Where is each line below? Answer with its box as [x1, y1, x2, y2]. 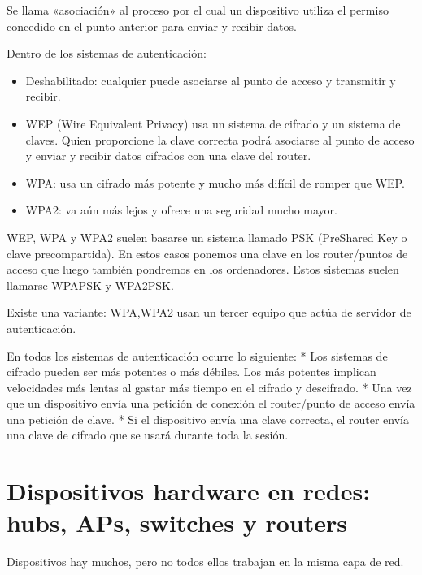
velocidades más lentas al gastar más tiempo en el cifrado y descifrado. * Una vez [7, 378, 412, 396]
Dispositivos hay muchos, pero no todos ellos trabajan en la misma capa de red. [7, 553, 404, 570]
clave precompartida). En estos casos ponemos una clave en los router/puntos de [7, 244, 408, 262]
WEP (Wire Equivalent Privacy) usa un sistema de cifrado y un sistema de [25, 115, 401, 132]
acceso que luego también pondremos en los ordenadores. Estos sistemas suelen [7, 261, 399, 278]
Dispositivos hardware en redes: [7, 474, 371, 508]
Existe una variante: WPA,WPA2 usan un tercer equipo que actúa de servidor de [7, 304, 411, 321]
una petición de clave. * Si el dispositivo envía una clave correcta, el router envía [7, 410, 409, 427]
